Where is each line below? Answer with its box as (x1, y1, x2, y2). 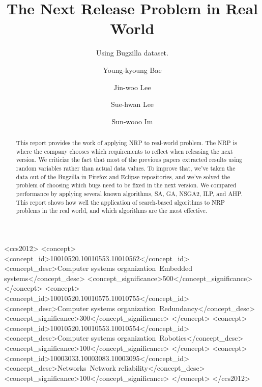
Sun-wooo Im (111, 116, 153, 126)
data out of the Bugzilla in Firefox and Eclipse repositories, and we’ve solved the (16, 172, 230, 181)
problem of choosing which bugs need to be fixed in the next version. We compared (16, 181, 237, 189)
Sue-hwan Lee (110, 99, 154, 109)
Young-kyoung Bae (103, 64, 162, 75)
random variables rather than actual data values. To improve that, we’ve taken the (16, 164, 236, 173)
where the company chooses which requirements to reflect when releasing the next (16, 147, 233, 155)
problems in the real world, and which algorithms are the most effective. (16, 206, 208, 215)
